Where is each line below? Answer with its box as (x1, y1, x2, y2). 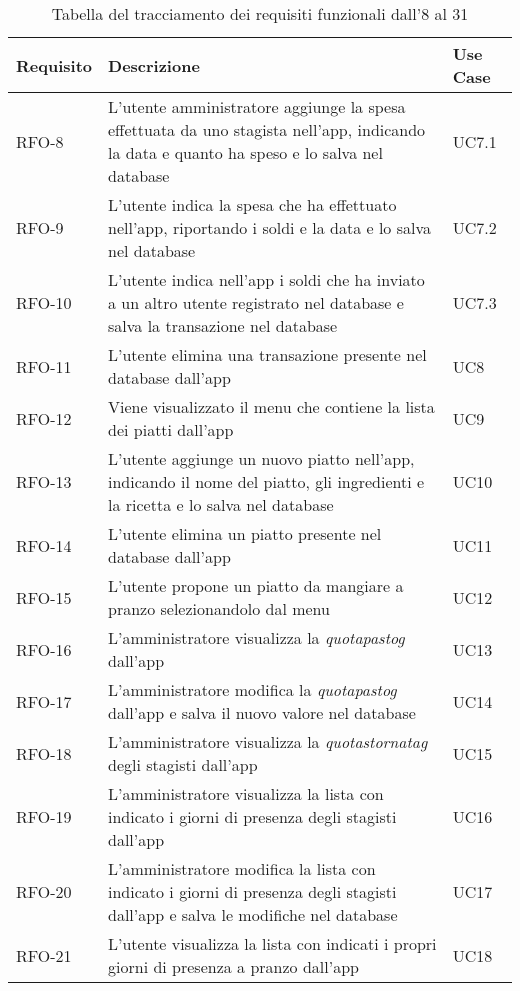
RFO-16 (16, 637, 72, 661)
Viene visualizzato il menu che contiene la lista (108, 395, 435, 418)
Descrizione (108, 53, 200, 77)
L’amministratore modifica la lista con (108, 857, 376, 880)
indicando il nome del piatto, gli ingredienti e (108, 470, 425, 493)
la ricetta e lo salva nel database (108, 493, 334, 516)
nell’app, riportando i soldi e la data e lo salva (108, 216, 431, 239)
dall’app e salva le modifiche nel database (108, 903, 398, 926)
